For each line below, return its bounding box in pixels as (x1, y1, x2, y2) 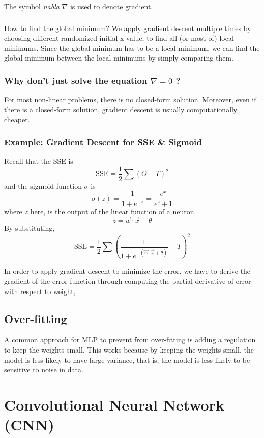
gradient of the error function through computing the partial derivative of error (4, 275, 251, 286)
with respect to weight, (4, 285, 76, 296)
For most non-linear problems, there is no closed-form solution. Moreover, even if (4, 94, 256, 105)
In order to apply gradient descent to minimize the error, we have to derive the (4, 266, 251, 276)
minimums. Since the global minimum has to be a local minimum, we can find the (4, 42, 260, 53)
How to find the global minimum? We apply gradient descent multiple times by (4, 22, 251, 33)
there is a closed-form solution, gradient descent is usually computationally (4, 104, 238, 114)
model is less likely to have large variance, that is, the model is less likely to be (4, 354, 250, 365)
